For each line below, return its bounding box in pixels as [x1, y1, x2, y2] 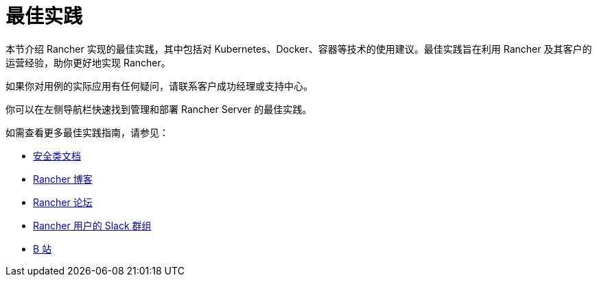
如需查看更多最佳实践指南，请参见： [5, 126, 169, 138]
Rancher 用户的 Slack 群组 [33, 219, 152, 231]
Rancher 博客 [33, 172, 93, 185]
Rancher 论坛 [33, 196, 93, 208]
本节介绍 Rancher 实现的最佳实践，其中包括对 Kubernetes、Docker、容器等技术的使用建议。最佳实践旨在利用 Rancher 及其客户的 [5, 42, 592, 55]
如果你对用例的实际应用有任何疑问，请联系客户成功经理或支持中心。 [5, 79, 313, 92]
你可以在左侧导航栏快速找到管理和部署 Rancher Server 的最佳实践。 [5, 103, 312, 115]
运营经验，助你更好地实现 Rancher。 [5, 56, 171, 68]
